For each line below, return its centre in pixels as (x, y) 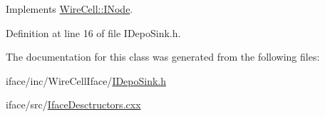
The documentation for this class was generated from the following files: (163, 57)
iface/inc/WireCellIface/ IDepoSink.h (86, 80)
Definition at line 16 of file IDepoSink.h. (93, 32)
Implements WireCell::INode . (69, 9)
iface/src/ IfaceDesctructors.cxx (73, 105)
